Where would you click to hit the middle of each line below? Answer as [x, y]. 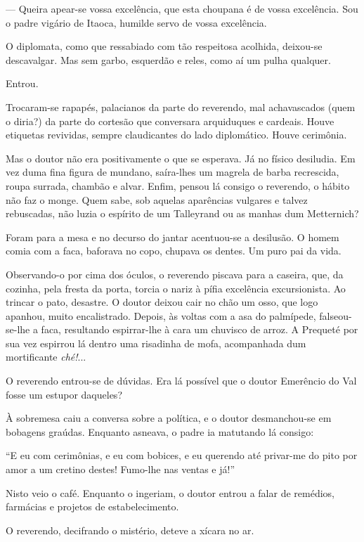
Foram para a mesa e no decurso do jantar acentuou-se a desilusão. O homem [173, 237]
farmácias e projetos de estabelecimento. [92, 506]
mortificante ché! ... [46, 357]
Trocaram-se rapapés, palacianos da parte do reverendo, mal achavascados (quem [181, 107]
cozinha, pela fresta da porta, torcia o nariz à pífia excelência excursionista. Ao [176, 288]
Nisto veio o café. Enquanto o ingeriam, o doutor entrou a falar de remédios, [170, 492]
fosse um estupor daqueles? [64, 394]
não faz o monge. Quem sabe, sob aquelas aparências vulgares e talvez [157, 199]
